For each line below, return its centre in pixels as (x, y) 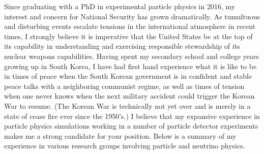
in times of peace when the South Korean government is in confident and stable (128, 76)
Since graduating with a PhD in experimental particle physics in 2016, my (120, 6)
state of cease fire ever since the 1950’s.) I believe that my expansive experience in (132, 116)
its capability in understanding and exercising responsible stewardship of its (122, 46)
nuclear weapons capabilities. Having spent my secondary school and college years (132, 56)
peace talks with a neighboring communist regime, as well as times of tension (124, 86)
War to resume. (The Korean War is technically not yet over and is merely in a (127, 105)
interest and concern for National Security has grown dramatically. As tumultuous (132, 16)
